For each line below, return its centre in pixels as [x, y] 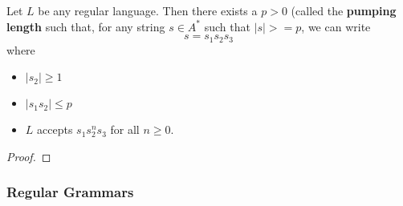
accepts [55, 129]
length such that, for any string [86, 26]
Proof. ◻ [29, 156]
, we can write [336, 26]
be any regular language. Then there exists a [148, 10]
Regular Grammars [70, 192]
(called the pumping [344, 10]
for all [125, 129]
